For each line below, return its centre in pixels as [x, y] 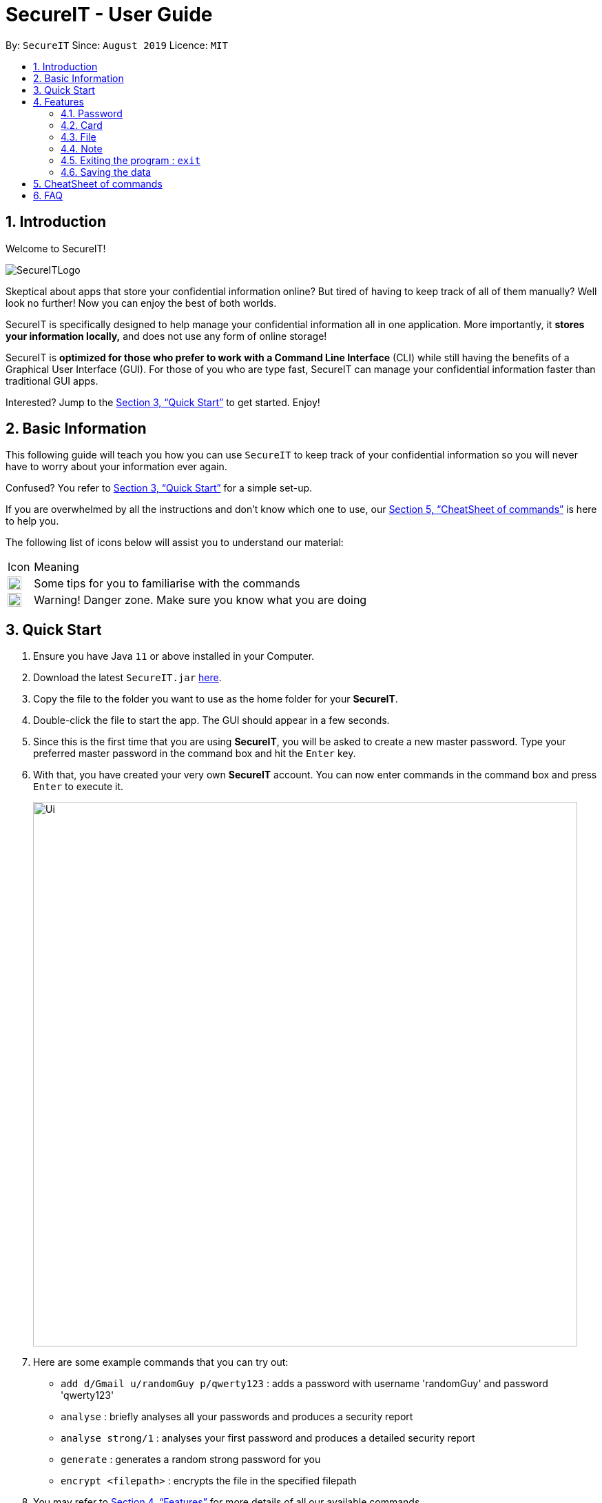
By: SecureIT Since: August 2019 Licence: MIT [117, 45]
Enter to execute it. [79, 787]
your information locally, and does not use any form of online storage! [166, 336]
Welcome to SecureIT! [56, 248]
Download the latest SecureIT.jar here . [127, 678]
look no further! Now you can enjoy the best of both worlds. [141, 303]
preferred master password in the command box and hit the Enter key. [195, 754]
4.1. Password [92, 113]
